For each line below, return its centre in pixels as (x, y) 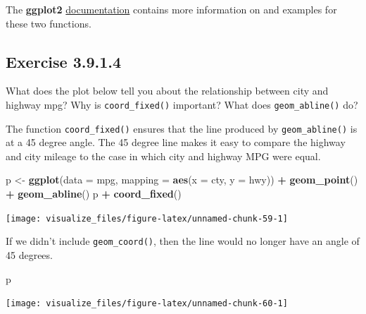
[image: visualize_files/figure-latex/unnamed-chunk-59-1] (147, 218)
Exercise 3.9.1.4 (64, 61)
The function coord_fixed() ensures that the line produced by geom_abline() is (182, 128)
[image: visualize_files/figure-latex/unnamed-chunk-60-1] (147, 304)
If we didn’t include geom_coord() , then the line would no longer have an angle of (183, 241)
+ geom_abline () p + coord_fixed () (94, 194)
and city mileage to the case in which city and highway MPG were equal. (163, 156)
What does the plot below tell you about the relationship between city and (167, 91)
